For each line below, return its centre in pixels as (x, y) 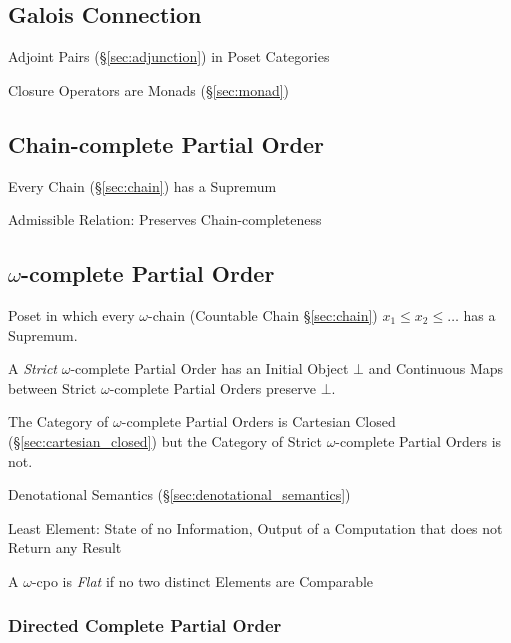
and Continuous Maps (436, 368)
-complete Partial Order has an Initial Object (209, 368)
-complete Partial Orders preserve (212, 387)
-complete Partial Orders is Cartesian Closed (258, 421)
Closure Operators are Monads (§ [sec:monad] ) (149, 89)
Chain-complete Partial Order (166, 143)
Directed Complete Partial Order (145, 625)
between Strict (52, 387)
